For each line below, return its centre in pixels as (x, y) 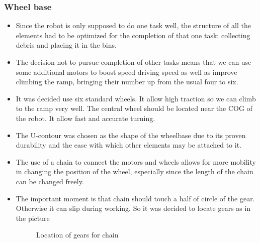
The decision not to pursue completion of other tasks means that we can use (134, 62)
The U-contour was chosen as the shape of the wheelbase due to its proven (131, 135)
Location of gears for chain (77, 235)
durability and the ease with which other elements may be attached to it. (129, 145)
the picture (33, 218)
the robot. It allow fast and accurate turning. (85, 118)
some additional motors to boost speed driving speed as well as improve (126, 72)
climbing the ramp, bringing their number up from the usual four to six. (127, 82)
